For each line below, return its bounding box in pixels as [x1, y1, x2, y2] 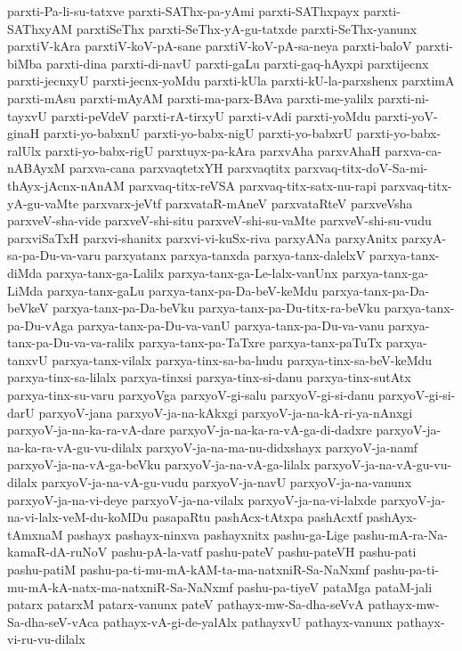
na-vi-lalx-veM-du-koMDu [7, 508, 149, 526]
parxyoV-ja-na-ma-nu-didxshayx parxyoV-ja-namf [146, 437, 418, 456]
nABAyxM [7, 159, 66, 177]
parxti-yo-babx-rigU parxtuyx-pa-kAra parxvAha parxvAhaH [45, 141, 381, 159]
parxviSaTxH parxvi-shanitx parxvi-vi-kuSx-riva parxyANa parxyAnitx [7, 228, 398, 247]
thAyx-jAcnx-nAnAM [7, 175, 125, 194]
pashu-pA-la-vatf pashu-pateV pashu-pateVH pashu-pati [110, 542, 417, 561]
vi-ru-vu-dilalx [7, 630, 85, 648]
